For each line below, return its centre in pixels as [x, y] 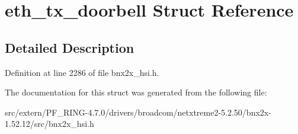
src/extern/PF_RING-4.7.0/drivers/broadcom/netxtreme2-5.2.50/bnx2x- [138, 112]
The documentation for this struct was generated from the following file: [136, 92]
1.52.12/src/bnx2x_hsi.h [49, 124]
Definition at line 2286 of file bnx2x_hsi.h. [82, 72]
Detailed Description [70, 47]
